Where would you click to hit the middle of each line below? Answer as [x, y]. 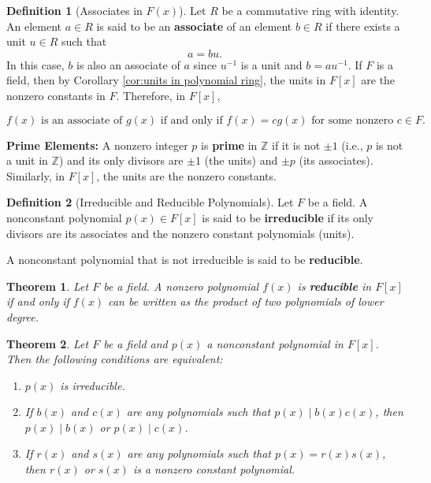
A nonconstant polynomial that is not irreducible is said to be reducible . [185, 260]
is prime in [229, 145]
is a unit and [271, 64]
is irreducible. [93, 385]
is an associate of [82, 120]
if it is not [296, 145]
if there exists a [363, 26]
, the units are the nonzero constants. [186, 175]
